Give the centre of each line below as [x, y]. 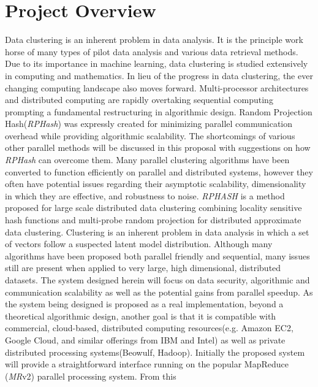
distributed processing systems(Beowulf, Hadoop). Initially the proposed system [155, 352]
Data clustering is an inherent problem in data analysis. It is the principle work [154, 40]
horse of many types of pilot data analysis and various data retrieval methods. [152, 51]
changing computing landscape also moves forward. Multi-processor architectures [157, 87]
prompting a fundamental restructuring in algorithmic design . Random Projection [159, 111]
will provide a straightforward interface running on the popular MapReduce [147, 364]
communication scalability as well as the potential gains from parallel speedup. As [159, 292]
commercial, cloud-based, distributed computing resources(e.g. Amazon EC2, [149, 328]
